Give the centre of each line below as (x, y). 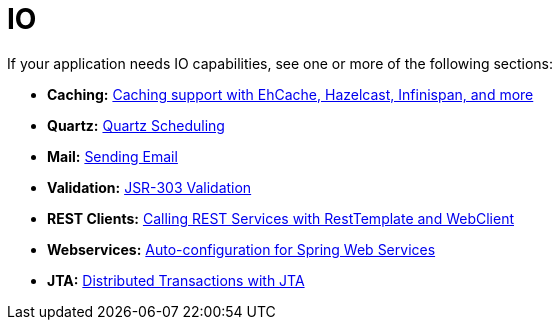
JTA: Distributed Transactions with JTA (176, 280)
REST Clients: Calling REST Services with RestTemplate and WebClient (280, 218)
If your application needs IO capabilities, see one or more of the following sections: (280, 63)
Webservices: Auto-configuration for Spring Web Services (241, 249)
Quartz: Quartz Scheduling (136, 125)
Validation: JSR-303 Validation (149, 187)
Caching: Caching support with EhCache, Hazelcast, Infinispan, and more (290, 94)
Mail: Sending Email (112, 156)
